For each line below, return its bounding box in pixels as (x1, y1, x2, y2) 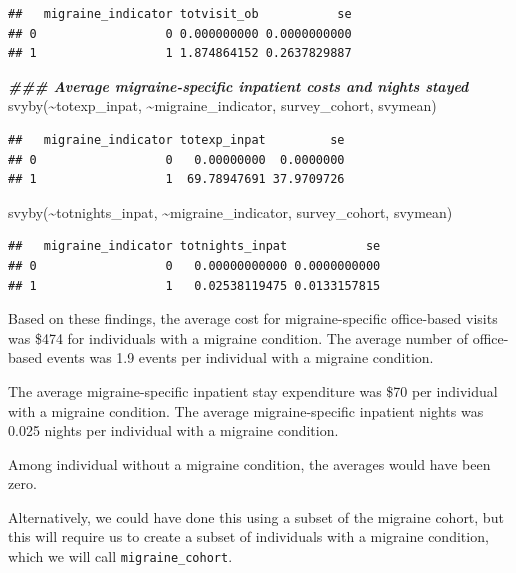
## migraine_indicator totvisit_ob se (8, 7, 352, 21)
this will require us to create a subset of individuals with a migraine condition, (8, 526, 489, 547)
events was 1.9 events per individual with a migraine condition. (46, 347, 434, 368)
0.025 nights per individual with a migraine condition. (8, 420, 339, 441)
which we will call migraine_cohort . (8, 546, 233, 567)
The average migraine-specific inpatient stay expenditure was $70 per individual (8, 380, 498, 401)
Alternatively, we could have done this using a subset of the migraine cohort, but (8, 506, 504, 527)
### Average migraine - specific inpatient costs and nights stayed (8, 75, 469, 96)
